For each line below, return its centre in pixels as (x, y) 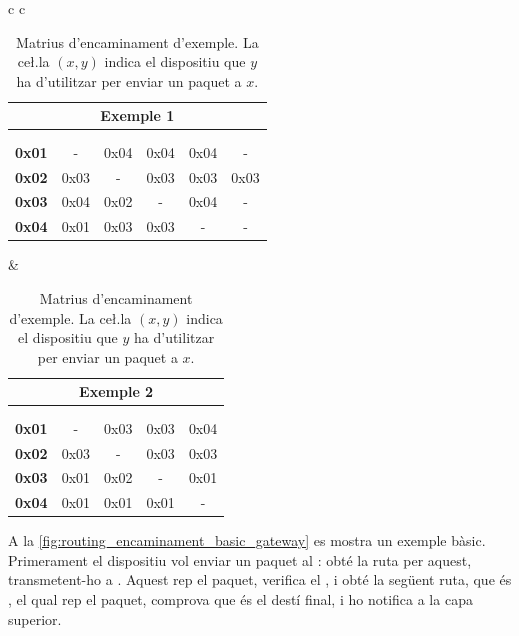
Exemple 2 (116, 391)
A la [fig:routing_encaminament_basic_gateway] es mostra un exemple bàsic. (247, 540)
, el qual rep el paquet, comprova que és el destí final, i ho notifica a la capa (240, 599)
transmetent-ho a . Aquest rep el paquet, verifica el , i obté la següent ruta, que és (260, 579)
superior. (35, 618)
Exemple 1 (137, 115)
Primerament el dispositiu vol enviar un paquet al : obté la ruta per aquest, (240, 559)
